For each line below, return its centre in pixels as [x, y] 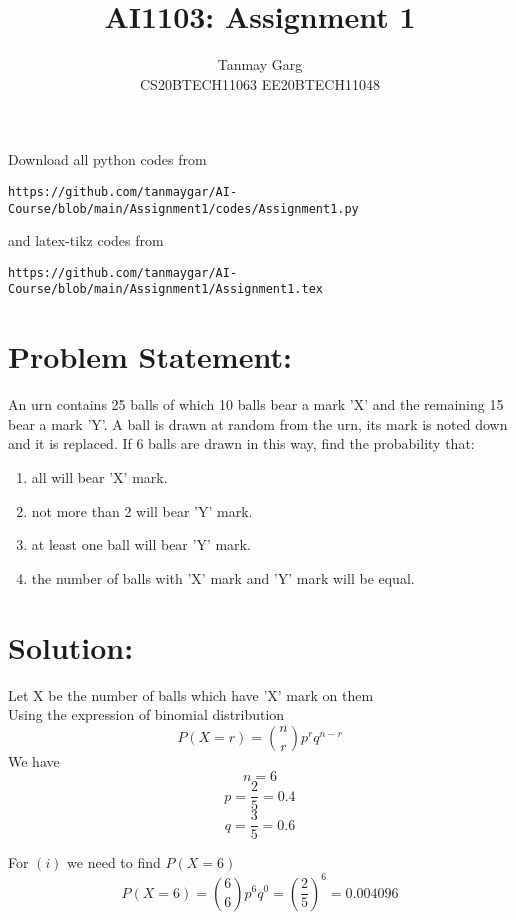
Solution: [71, 646]
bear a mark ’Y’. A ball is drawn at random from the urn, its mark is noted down [258, 423]
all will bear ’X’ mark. [99, 477]
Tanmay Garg [260, 64]
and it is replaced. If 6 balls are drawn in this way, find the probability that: [241, 443]
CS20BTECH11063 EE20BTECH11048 [260, 83]
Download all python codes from [107, 159]
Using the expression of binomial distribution [146, 714]
